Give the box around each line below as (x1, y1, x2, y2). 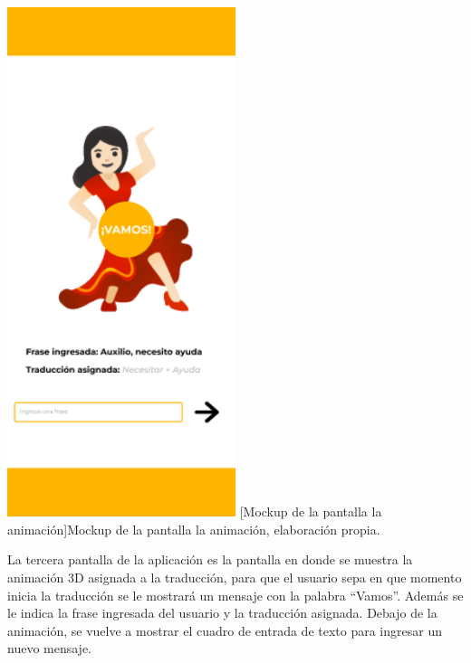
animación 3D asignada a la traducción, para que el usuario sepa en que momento (7, 568, 462, 586)
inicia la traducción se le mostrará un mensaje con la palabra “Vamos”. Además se (7, 585, 464, 604)
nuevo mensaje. (7, 639, 92, 658)
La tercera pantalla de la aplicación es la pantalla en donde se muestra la (7, 550, 413, 569)
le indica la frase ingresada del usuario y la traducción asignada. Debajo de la (7, 603, 437, 622)
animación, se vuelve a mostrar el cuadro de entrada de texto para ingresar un (7, 620, 442, 639)
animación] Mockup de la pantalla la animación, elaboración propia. (7, 519, 380, 538)
